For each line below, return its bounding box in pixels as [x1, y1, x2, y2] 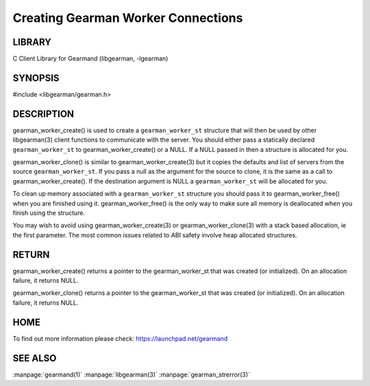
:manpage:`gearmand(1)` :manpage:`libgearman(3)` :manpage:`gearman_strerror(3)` [12, 370, 250, 378]
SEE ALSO [12, 352, 57, 364]
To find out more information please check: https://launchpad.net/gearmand [12, 334, 228, 342]
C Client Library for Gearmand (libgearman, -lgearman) [12, 55, 169, 63]
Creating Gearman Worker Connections [12, 10, 243, 25]
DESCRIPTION [12, 108, 75, 120]
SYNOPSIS [12, 72, 60, 83]
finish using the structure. [12, 209, 86, 217]
